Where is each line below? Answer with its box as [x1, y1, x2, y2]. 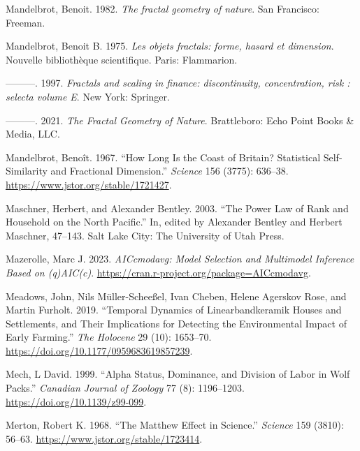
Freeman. [6, 15, 45, 29]
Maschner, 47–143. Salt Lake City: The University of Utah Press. [6, 228, 285, 242]
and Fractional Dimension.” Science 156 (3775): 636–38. [50, 163, 289, 178]
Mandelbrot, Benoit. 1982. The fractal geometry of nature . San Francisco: [6, 1, 319, 15]
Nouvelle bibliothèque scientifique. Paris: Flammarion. [6, 52, 238, 66]
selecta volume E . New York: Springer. [6, 89, 170, 103]
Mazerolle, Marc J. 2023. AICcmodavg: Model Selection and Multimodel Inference [6, 251, 354, 266]
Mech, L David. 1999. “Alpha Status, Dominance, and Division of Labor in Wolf [6, 367, 350, 381]
